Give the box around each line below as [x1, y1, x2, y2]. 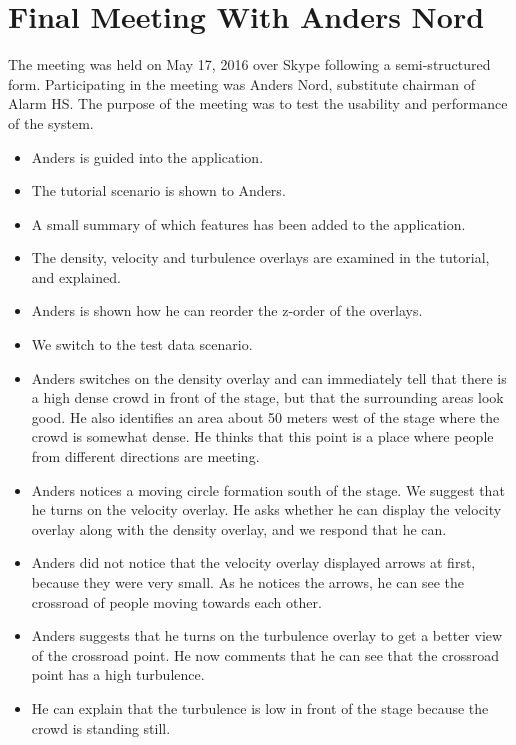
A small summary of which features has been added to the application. [31, 213, 466, 234]
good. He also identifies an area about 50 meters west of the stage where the [31, 406, 500, 427]
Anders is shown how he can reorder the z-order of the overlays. [31, 300, 423, 321]
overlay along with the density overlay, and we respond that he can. [31, 518, 447, 539]
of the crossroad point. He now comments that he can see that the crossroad [31, 644, 500, 665]
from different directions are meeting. [31, 446, 260, 467]
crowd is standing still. [31, 717, 171, 738]
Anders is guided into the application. [31, 146, 264, 167]
